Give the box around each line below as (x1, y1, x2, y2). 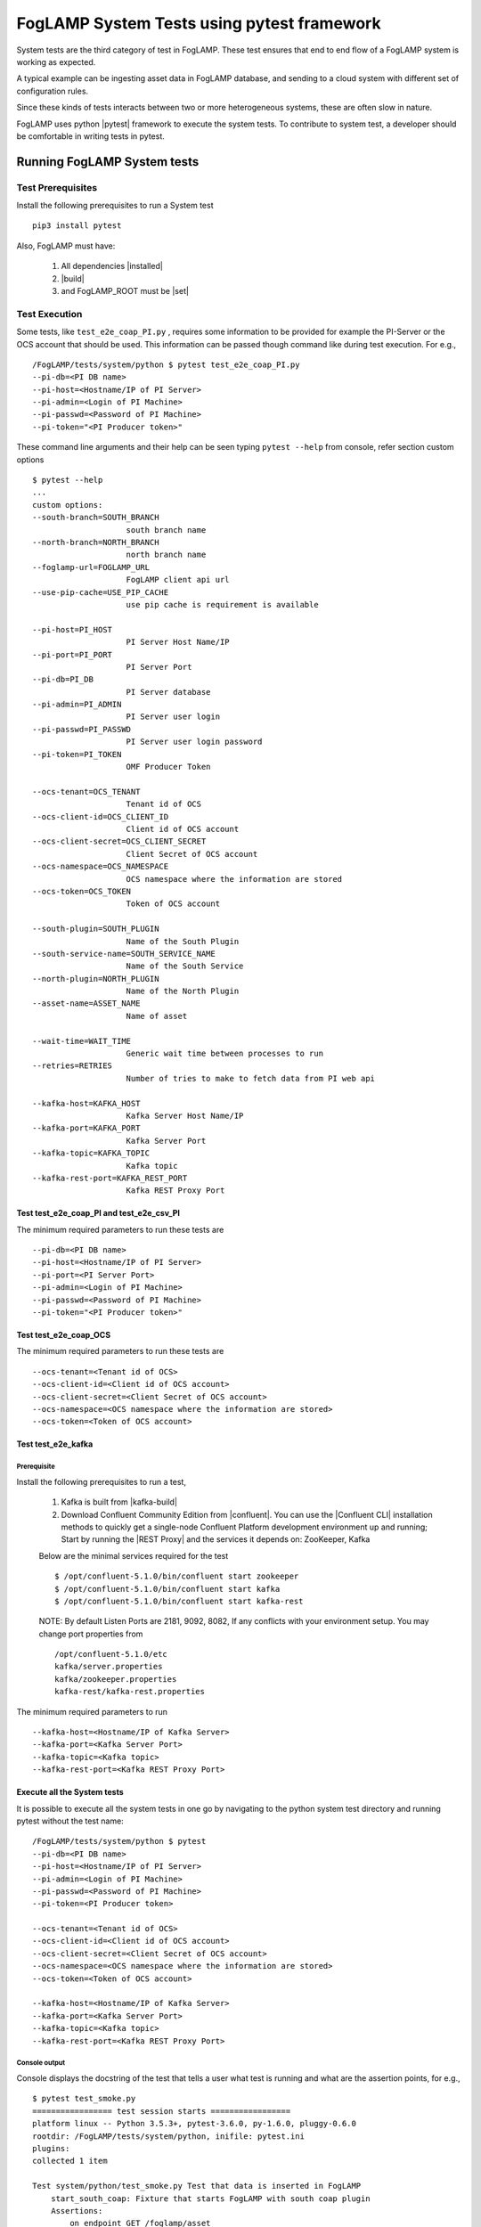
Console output (16, 2059, 66, 2068)
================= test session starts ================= (32, 2106, 291, 2116)
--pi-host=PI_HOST (32, 624, 113, 634)
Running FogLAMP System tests (16, 154, 200, 169)
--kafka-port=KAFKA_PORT (32, 1123, 141, 1133)
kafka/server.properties (54, 1661, 163, 1672)
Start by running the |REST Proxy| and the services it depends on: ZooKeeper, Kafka (61, 1534, 371, 1545)
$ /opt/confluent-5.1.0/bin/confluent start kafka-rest (54, 1595, 304, 1606)
